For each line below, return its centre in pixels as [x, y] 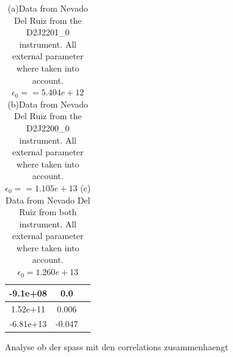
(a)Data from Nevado [48, 8]
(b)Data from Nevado [48, 104]
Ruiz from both [48, 212]
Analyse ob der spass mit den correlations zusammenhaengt [117, 347]
